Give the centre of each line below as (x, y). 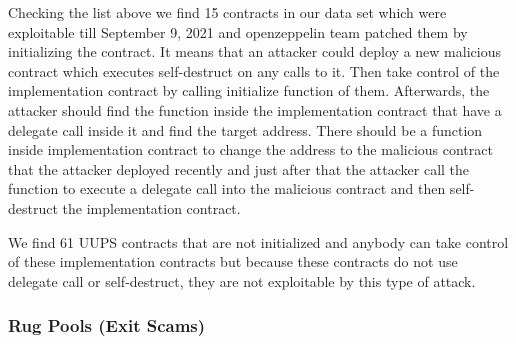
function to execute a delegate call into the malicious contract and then (227, 188)
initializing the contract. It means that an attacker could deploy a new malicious (254, 51)
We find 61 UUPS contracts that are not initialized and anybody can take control (258, 241)
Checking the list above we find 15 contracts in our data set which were (227, 12)
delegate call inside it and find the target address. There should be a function (245, 129)
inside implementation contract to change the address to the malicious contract (250, 149)
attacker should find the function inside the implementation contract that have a (255, 109)
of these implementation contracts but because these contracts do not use (233, 261)
